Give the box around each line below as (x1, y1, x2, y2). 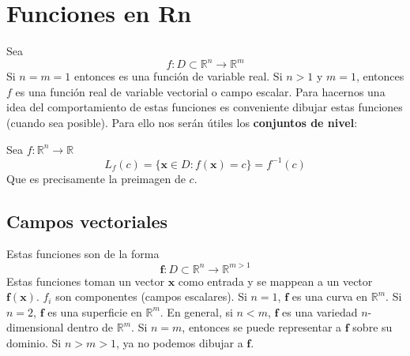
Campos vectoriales (6, 208, 168, 233)
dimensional (6, 319, 64, 335)
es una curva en (292, 288, 368, 305)
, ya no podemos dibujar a (115, 334, 243, 350)
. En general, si (160, 303, 233, 320)
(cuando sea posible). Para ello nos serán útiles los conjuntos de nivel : (6, 114, 358, 130)
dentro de (67, 319, 114, 335)
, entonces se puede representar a (182, 319, 342, 335)
